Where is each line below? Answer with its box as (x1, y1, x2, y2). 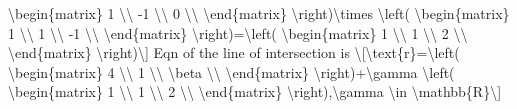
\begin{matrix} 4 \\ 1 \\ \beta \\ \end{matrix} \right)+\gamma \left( (8, 61, 455, 82)
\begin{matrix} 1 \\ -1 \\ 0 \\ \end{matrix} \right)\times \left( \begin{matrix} (8, 3, 510, 23)
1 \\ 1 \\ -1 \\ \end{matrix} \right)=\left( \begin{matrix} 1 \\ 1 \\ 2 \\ (8, 22, 468, 43)
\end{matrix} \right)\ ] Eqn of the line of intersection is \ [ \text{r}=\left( (8, 42, 460, 63)
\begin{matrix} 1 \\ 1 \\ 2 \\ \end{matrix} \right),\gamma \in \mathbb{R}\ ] (8, 81, 502, 102)
